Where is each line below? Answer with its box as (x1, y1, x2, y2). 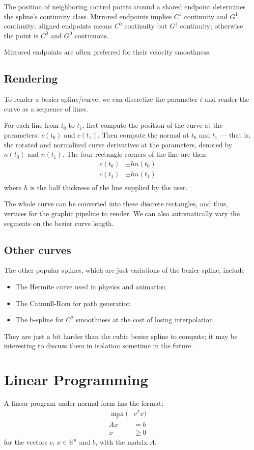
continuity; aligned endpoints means (4, 21, 113, 31)
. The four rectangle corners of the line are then (62, 149, 206, 159)
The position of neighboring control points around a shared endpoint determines (4, 1, 246, 11)
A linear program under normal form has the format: (4, 398, 164, 408)
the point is (4, 30, 39, 40)
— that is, (220, 129, 251, 140)
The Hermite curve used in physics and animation (15, 281, 166, 291)
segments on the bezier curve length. (4, 218, 114, 228)
